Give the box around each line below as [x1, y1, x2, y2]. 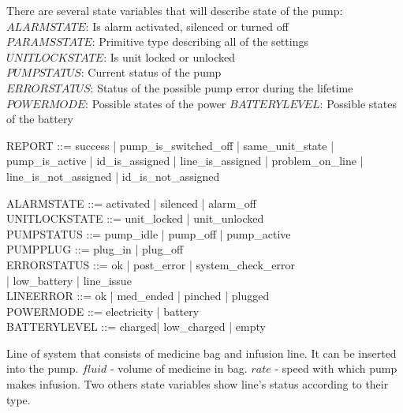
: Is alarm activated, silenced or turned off [85, 17, 289, 34]
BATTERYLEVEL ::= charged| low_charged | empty [6, 318, 266, 335]
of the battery [6, 111, 73, 127]
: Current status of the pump [80, 64, 222, 81]
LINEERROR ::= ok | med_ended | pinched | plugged [6, 287, 270, 304]
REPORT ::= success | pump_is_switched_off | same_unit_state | [6, 137, 334, 153]
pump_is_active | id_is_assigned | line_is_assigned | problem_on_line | [6, 152, 364, 169]
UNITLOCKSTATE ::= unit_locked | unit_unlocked [6, 210, 264, 227]
